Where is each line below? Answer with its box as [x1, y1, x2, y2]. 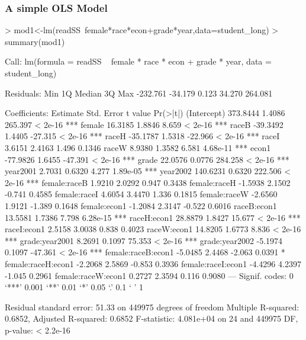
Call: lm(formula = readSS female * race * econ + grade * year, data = [5, 55, 272, 68]
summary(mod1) [5, 35, 65, 47]
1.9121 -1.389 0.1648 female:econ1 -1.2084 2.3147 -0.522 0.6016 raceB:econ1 [5, 199, 277, 211]
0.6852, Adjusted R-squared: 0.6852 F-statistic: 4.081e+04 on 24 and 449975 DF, [5, 312, 298, 325]
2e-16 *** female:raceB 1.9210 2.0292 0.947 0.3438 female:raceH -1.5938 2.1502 [5, 176, 291, 188]
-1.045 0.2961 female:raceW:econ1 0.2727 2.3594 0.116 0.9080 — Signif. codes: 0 [5, 269, 294, 281]
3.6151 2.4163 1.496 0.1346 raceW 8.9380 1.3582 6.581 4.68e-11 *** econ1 [5, 141, 271, 153]
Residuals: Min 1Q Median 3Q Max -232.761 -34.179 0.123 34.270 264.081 [5, 86, 273, 99]
